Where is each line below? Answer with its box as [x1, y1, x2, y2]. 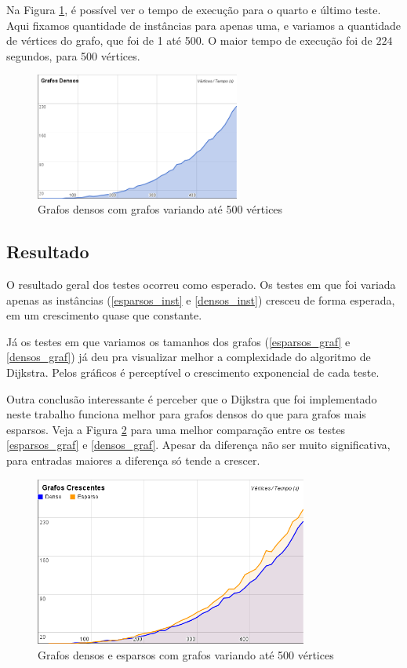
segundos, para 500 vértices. [6, 47, 140, 64]
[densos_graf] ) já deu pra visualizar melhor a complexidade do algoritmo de [6, 349, 371, 365]
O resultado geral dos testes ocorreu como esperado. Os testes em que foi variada [6, 276, 396, 293]
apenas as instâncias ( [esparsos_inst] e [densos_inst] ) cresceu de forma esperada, [6, 291, 395, 308]
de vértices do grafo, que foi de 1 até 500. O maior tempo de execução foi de [6, 32, 372, 49]
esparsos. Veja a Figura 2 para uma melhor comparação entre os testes [6, 421, 346, 437]
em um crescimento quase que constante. [6, 307, 202, 323]
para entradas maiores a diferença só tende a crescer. [6, 452, 260, 468]
